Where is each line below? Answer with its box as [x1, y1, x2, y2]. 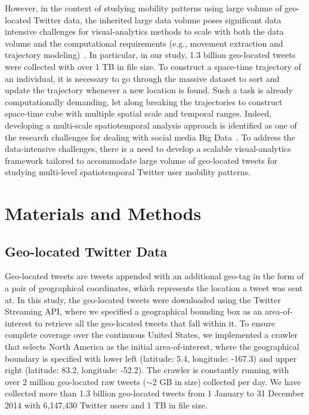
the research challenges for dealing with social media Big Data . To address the [5, 130, 295, 143]
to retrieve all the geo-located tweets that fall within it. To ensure [35, 316, 276, 329]
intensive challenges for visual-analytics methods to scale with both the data [5, 25, 284, 38]
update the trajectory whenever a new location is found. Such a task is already [5, 84, 293, 96]
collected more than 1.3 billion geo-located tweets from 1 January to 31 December [5, 387, 304, 399]
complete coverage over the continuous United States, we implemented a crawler [5, 328, 298, 341]
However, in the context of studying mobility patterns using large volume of [5, 2, 282, 14]
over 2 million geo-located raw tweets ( [5, 375, 146, 387]
